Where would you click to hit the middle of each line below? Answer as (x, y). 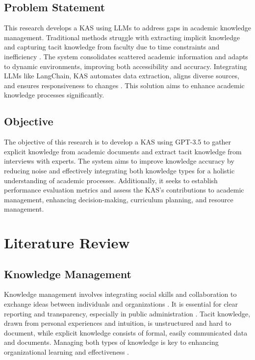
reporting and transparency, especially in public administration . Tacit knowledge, (127, 313)
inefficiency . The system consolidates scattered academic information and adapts (126, 56)
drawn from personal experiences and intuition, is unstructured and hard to (118, 323)
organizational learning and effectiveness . (66, 352)
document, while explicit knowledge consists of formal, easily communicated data (126, 332)
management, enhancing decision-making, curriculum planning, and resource (119, 199)
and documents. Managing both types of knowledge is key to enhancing (111, 342)
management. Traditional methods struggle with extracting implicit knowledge (122, 37)
